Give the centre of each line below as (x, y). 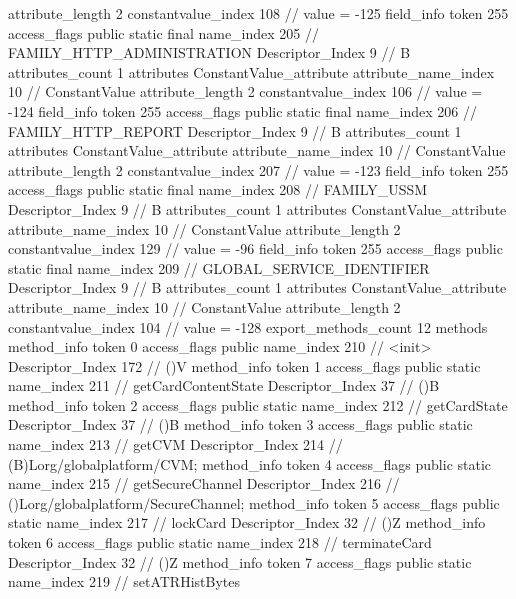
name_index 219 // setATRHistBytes (124, 581)
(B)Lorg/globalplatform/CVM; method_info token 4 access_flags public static (250, 463)
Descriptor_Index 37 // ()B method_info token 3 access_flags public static (240, 424)
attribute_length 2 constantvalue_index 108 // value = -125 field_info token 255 (258, 13)
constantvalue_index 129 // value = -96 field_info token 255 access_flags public (255, 248)
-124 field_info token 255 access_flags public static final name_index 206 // (242, 110)
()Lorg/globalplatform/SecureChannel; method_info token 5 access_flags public (254, 502)
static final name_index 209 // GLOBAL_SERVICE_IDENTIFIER (219, 267)
